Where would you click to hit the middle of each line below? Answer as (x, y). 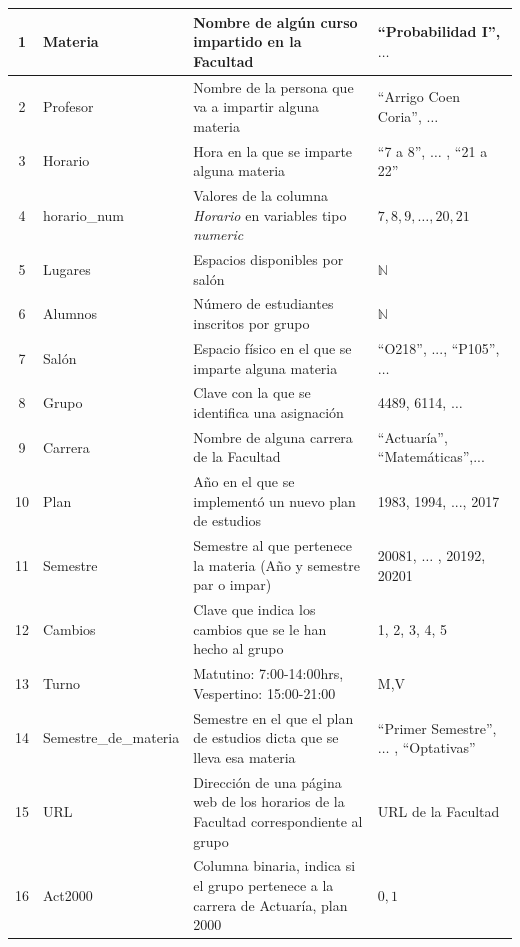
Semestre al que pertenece (273, 545)
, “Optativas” (435, 747)
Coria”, (399, 115)
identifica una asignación (268, 411)
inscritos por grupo (251, 323)
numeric (218, 234)
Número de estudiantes (263, 303)
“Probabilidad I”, (439, 31)
